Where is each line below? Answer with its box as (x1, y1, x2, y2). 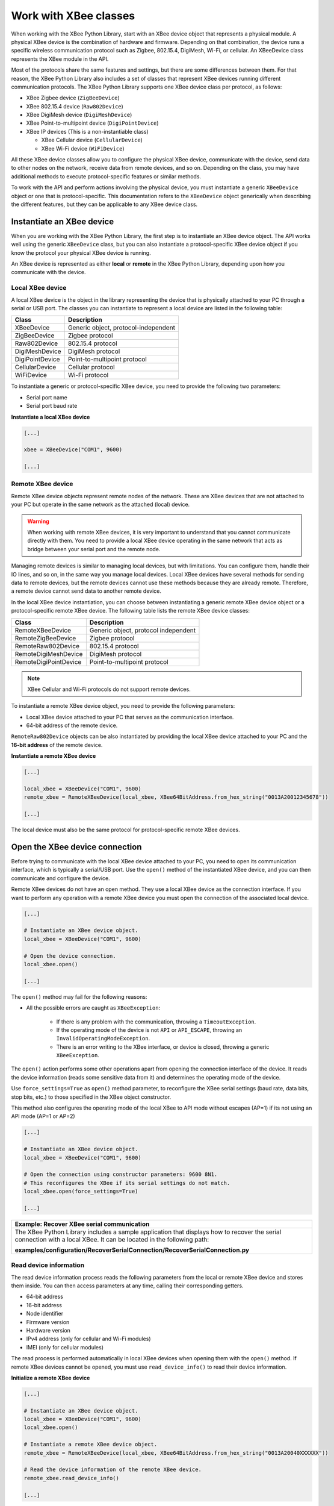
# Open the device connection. (23, 952, 117, 959)
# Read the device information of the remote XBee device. (23, 1466, 202, 1473)
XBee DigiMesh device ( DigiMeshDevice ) (26, 111, 132, 119)
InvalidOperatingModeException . (56, 1035, 150, 1042)
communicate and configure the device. (11, 874, 111, 882)
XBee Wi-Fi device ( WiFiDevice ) (41, 145, 125, 152)
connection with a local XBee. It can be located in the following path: (14, 1235, 209, 1243)
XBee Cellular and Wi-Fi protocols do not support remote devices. (27, 686, 191, 693)
